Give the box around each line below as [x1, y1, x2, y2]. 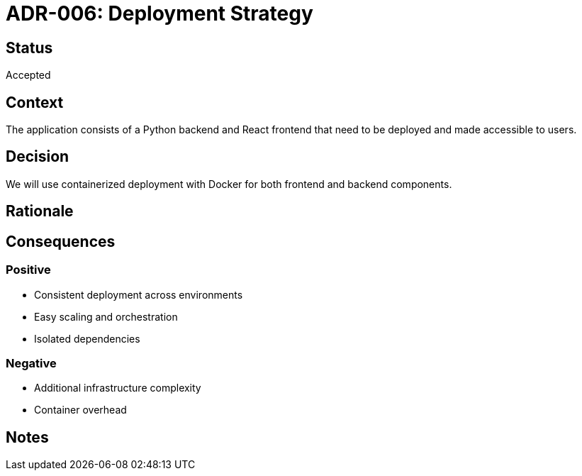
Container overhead [34, 404, 127, 416]
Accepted [6, 69, 51, 82]
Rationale [6, 202, 74, 221]
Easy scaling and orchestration [34, 310, 178, 323]
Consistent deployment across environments [34, 288, 243, 301]
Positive [6, 262, 51, 277]
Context [6, 93, 64, 111]
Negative [6, 355, 57, 370]
